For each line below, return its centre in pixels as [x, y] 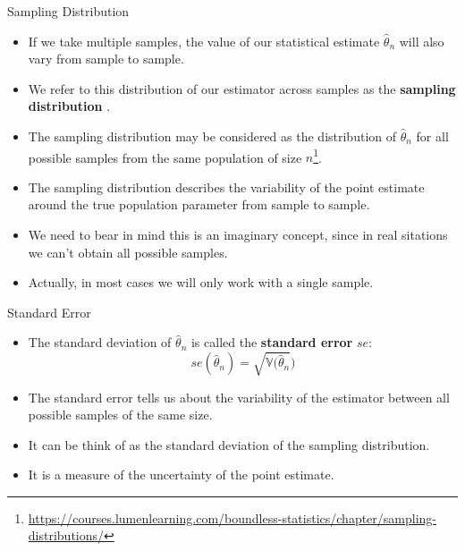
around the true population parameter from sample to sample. [199, 204]
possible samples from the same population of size [165, 157]
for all [432, 136]
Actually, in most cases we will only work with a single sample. [201, 282]
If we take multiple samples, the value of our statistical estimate [204, 41]
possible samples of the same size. [120, 415]
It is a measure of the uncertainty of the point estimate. [181, 475]
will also [422, 41]
